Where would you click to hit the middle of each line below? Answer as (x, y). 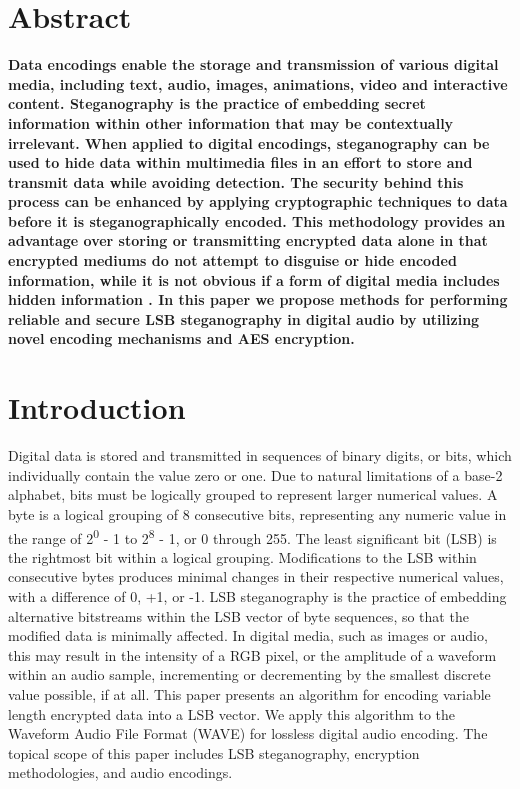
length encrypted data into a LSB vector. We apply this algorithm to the (232, 713)
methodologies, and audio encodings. (120, 772)
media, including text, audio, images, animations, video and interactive (258, 83)
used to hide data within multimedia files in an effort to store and (240, 162)
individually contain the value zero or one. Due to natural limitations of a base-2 (255, 474)
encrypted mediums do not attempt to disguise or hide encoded (232, 260)
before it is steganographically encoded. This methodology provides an (257, 220)
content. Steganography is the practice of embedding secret (217, 103)
